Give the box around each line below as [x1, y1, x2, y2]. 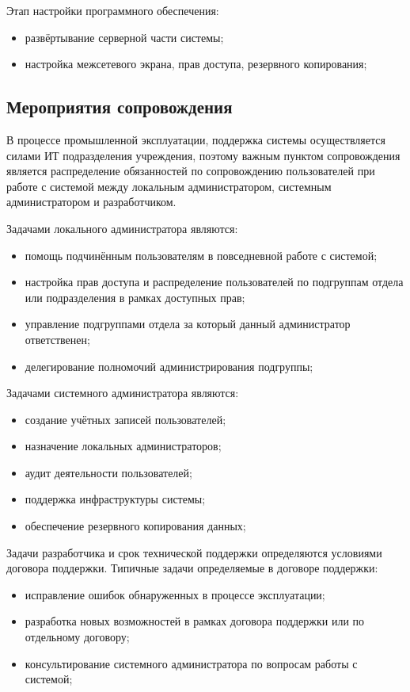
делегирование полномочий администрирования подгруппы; [25, 357, 313, 374]
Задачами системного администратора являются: [6, 384, 239, 401]
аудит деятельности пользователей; [25, 464, 192, 480]
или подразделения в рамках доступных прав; [25, 289, 245, 305]
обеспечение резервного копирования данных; [25, 518, 246, 534]
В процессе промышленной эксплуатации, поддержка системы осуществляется [6, 131, 385, 147]
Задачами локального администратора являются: [6, 220, 238, 236]
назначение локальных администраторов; [25, 438, 222, 454]
